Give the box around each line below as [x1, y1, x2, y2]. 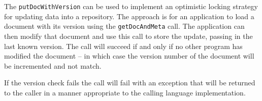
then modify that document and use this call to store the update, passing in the [4, 30, 253, 41]
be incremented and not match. [4, 60, 102, 71]
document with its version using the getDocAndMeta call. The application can [4, 21, 245, 31]
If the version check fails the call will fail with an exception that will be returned [4, 77, 255, 88]
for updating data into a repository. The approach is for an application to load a [4, 11, 254, 21]
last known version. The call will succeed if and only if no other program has [4, 40, 243, 51]
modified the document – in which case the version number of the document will [4, 50, 254, 61]
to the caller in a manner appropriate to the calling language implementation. [4, 87, 246, 97]
